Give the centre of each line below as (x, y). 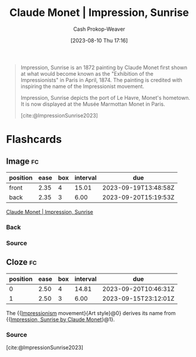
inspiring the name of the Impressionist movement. (82, 86)
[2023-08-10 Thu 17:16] (99, 40)
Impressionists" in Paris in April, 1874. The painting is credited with (102, 80)
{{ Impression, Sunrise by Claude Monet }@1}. (61, 319)
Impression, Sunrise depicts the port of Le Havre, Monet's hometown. (105, 98)
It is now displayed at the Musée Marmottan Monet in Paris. (93, 104)
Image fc (22, 161)
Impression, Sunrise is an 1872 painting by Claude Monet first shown (104, 67)
